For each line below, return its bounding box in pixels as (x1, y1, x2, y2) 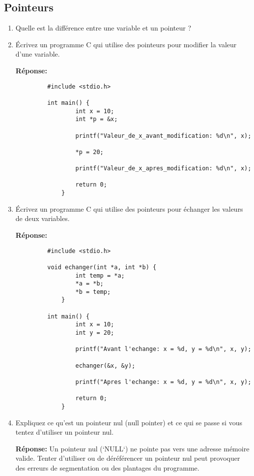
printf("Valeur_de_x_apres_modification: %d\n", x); (75, 165, 252, 172)
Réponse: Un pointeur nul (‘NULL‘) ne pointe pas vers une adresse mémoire (15, 443, 250, 453)
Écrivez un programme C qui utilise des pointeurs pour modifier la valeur (15, 39, 237, 49)
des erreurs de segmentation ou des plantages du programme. (15, 463, 199, 473)
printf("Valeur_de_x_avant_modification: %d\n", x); (75, 132, 252, 139)
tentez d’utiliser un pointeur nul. (15, 427, 114, 437)
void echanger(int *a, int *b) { (47, 263, 157, 271)
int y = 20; (75, 329, 114, 337)
